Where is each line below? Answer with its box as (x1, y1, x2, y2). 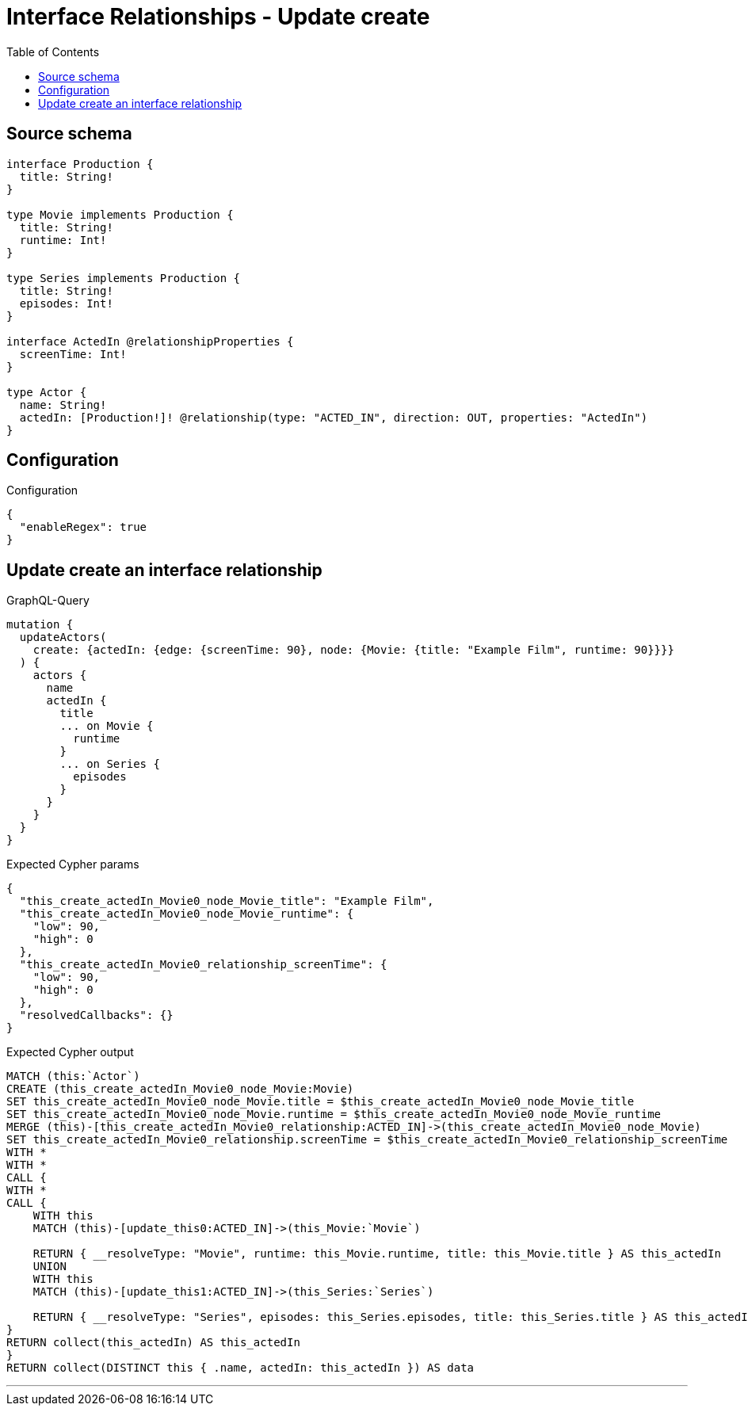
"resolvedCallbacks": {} (19, 1009, 174, 1022)
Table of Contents (6, 44, 100, 59)
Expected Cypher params (6, 857, 139, 872)
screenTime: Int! (19, 347, 127, 361)
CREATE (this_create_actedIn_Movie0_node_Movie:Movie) (6, 1082, 354, 1096)
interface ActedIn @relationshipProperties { (6, 334, 294, 348)
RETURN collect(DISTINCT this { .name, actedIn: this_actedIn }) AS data (6, 1361, 475, 1375)
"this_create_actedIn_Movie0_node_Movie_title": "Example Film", (19, 895, 434, 908)
